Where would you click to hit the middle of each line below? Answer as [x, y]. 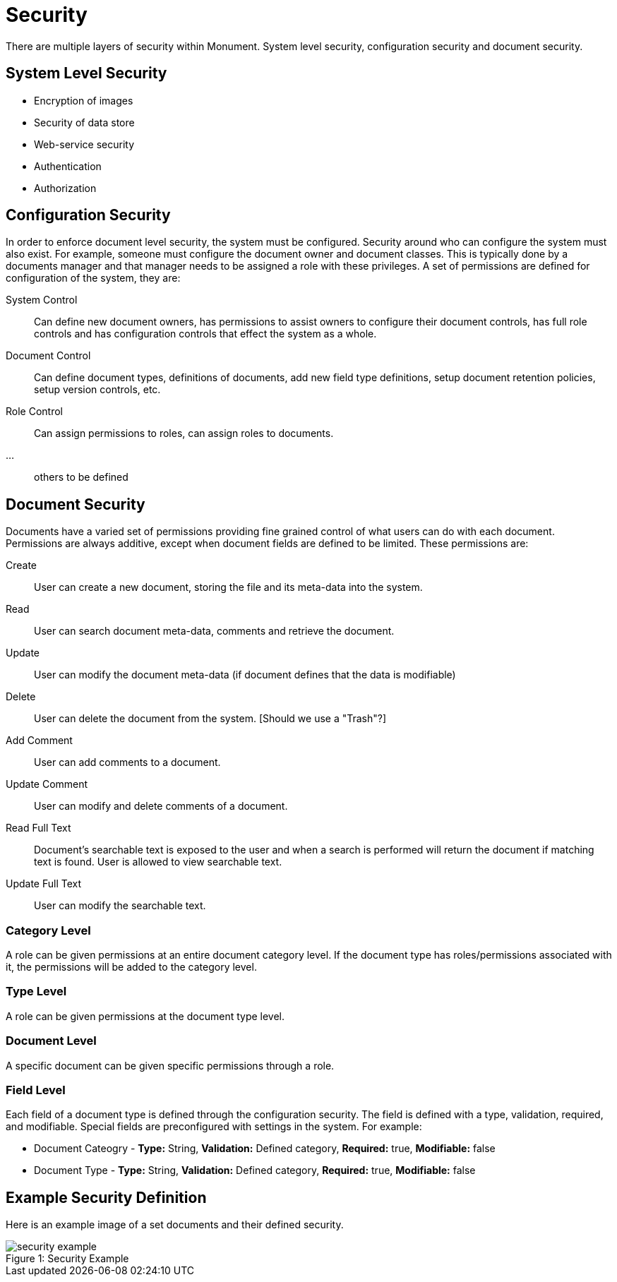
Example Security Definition [106, 1197]
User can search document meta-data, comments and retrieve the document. [214, 631]
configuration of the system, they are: [93, 278]
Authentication [68, 166]
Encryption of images [84, 100]
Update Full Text [44, 884]
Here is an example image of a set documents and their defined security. [175, 1225]
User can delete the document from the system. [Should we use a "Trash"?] [210, 719]
